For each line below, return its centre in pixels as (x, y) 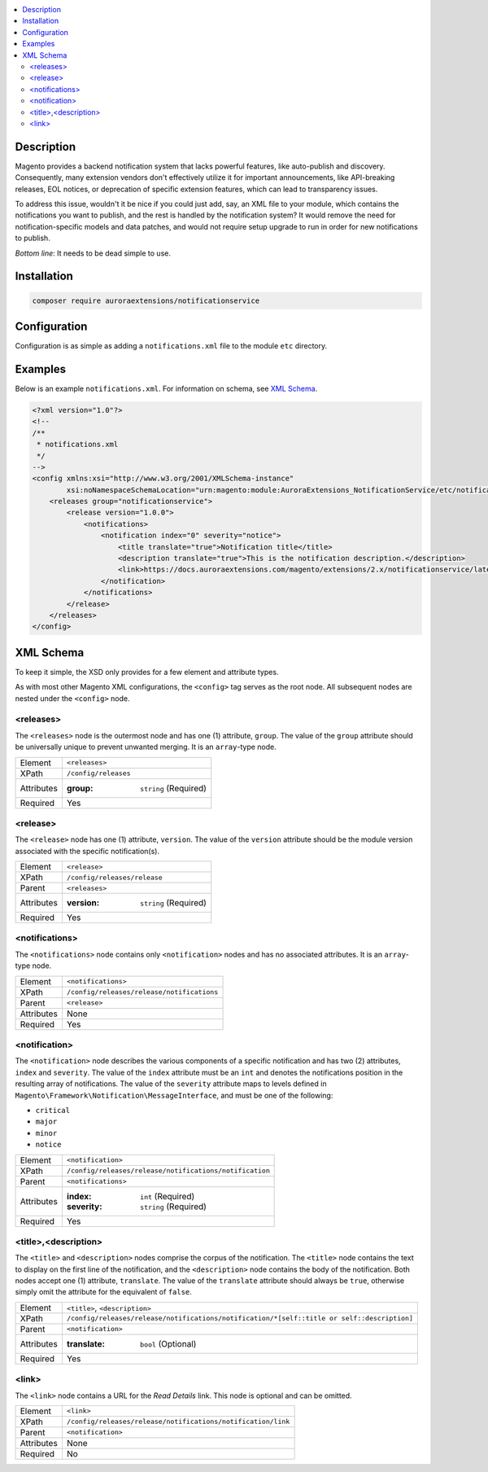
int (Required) (167, 1196)
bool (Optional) (168, 1343)
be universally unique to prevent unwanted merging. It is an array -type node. (146, 747)
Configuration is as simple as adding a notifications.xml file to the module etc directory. (171, 346)
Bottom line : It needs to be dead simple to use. (93, 253)
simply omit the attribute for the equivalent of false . (104, 1292)
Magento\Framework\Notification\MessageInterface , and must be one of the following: (174, 1095)
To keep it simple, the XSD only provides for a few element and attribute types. (147, 672)
